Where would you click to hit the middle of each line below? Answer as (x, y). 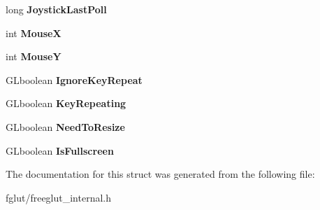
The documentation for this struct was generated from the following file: (160, 174)
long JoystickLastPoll (56, 9)
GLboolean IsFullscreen (60, 150)
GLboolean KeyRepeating (66, 103)
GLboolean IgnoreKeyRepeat (74, 79)
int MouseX (34, 33)
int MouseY (34, 56)
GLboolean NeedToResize (65, 126)
